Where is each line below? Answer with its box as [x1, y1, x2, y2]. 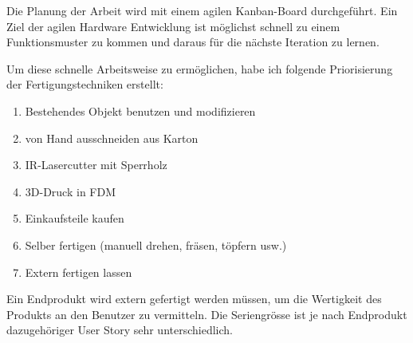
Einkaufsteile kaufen [25, 210, 124, 227]
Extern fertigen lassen [25, 263, 132, 280]
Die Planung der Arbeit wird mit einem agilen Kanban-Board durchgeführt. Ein [6, 2, 398, 18]
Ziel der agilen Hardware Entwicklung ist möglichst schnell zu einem [6, 18, 340, 34]
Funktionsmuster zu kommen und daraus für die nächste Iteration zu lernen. [6, 34, 380, 50]
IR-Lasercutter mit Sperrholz [25, 156, 167, 173]
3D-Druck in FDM [25, 183, 116, 199]
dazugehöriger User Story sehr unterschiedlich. [6, 321, 233, 338]
